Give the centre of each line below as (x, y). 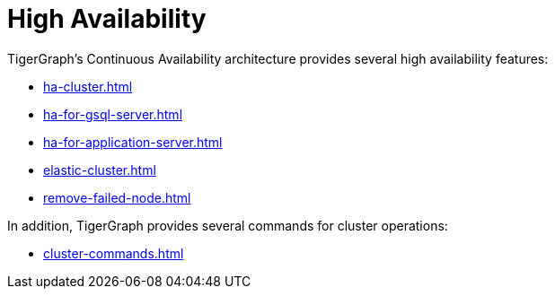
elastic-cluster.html (100, 170)
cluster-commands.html (114, 253)
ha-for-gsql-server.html (113, 114)
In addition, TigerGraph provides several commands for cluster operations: (228, 225)
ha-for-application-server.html (133, 142)
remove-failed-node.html (117, 197)
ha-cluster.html (88, 86)
